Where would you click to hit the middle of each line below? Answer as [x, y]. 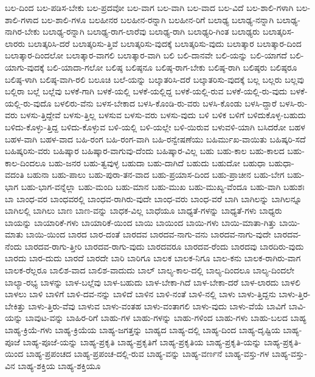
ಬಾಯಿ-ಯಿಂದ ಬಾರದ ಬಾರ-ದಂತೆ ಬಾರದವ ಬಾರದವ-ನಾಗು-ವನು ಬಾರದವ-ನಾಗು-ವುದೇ [148, 234]
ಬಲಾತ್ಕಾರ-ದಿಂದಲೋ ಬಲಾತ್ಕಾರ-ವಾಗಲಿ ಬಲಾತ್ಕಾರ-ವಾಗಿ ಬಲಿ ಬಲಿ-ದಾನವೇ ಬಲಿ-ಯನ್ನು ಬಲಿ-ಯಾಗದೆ [146, 55]
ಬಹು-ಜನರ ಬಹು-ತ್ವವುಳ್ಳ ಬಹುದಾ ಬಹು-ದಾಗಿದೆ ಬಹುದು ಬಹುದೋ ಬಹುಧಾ [157, 162]
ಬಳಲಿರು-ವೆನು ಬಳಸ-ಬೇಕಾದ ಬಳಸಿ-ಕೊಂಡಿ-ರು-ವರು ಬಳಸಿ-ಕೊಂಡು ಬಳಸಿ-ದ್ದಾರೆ [165, 103]
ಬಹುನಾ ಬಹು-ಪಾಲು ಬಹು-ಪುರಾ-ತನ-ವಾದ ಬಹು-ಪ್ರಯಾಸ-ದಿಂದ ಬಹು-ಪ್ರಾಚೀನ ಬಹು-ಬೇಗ [156, 174]
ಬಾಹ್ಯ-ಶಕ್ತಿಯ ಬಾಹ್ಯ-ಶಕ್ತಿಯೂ [59, 365]
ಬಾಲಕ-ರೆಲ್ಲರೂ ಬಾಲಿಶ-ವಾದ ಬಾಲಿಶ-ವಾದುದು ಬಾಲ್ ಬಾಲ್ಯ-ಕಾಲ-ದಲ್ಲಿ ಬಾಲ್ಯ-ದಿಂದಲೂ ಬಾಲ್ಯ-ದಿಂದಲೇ [150, 270]
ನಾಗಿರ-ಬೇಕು [22, 31]
